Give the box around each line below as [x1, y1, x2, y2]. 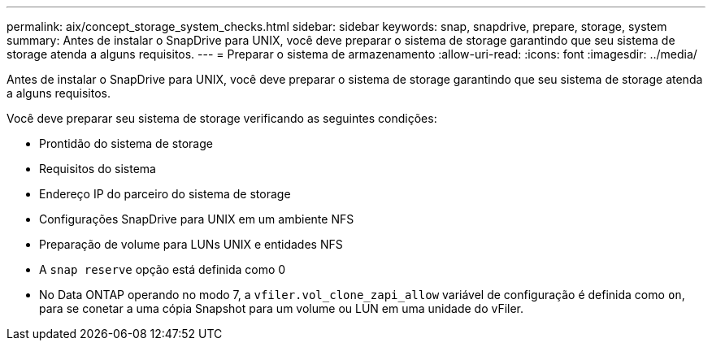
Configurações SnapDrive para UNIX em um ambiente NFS [39, 212, 354, 226]
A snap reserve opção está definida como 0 [39, 262, 286, 276]
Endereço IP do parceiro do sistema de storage [39, 187, 291, 201]
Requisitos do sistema [39, 162, 156, 176]
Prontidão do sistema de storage [39, 137, 213, 150]
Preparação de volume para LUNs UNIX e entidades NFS [39, 237, 343, 251]
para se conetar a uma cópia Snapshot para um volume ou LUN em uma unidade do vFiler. [39, 301, 524, 315]
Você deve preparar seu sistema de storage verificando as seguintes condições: [7, 111, 437, 125]
